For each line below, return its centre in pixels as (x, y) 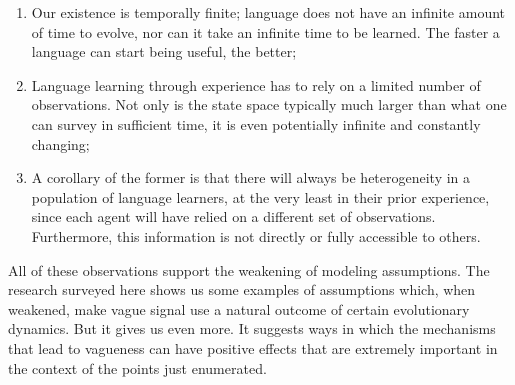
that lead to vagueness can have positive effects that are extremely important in (253, 347)
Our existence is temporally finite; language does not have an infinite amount (268, 12)
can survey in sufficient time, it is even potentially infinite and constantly (256, 123)
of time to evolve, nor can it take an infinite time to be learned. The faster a (265, 31)
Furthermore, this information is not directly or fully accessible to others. (256, 235)
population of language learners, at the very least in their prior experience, (260, 196)
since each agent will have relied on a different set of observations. (233, 216)
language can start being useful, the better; (164, 51)
